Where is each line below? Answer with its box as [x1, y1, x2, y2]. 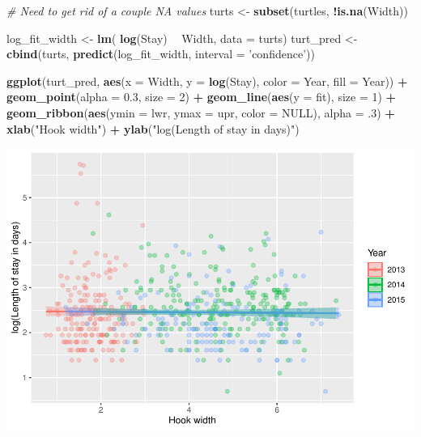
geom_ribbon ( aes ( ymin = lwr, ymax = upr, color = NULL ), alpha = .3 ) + [6, 104, 395, 121]
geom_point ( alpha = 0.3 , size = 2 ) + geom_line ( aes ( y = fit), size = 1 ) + [6, 88, 397, 105]
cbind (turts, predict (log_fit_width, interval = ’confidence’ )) [6, 45, 315, 62]
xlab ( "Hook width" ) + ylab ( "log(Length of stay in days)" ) [6, 120, 300, 137]
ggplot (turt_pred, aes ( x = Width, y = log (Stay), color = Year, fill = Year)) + [6, 72, 408, 89]
